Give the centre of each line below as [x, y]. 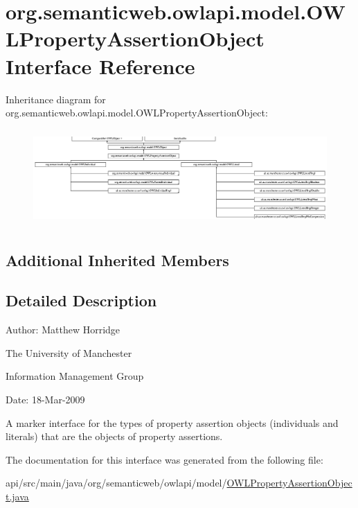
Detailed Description [81, 300]
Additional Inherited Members [117, 260]
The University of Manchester [69, 352]
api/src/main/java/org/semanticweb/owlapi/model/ [116, 483]
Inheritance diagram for [56, 99]
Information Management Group [75, 376]
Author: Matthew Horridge [63, 330]
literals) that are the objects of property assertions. [114, 436]
